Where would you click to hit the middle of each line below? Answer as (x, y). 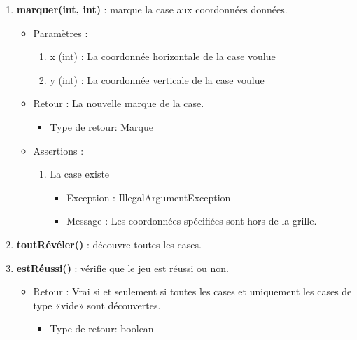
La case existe (80, 174)
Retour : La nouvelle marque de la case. (119, 103)
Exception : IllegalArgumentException (149, 197)
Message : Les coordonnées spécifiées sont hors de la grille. (192, 221)
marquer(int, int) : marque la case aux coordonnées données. (152, 9)
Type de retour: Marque (101, 126)
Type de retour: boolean (102, 328)
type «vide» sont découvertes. (97, 305)
